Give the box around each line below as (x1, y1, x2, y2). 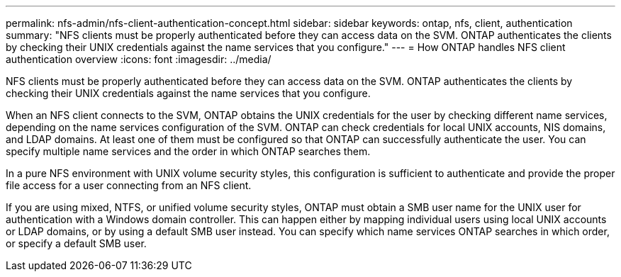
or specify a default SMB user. (6, 237, 147, 249)
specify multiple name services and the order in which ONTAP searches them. (6, 145, 371, 157)
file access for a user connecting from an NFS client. (6, 179, 252, 191)
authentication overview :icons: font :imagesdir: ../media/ (6, 53, 272, 65)
